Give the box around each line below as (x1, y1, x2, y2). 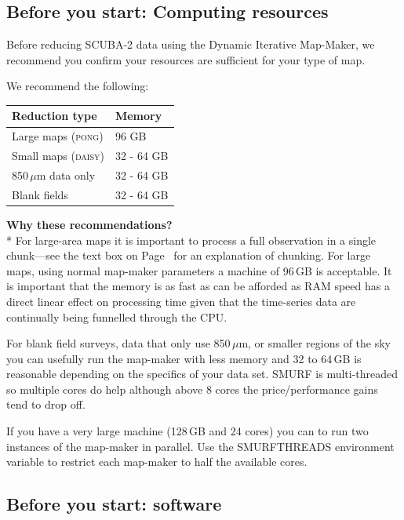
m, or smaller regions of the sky (238, 335, 391, 351)
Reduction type (12, 107, 97, 124)
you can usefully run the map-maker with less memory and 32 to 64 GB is (6, 350, 362, 366)
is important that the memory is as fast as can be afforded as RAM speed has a (6, 278, 390, 294)
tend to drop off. (6, 396, 86, 413)
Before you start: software (6, 492, 222, 516)
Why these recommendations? (6, 216, 173, 232)
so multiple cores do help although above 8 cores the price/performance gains (6, 380, 378, 397)
